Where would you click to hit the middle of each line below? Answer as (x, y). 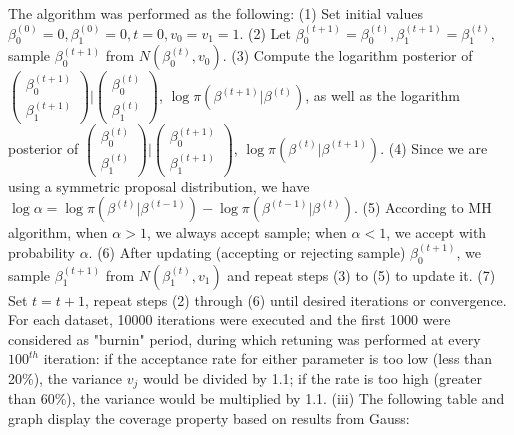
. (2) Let (265, 32)
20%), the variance (65, 377)
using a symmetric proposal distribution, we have (159, 185)
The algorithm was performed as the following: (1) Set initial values (215, 13)
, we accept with (436, 232)
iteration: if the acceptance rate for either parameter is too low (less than (268, 358)
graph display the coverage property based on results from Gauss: (209, 417)
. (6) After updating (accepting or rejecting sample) (247, 251)
